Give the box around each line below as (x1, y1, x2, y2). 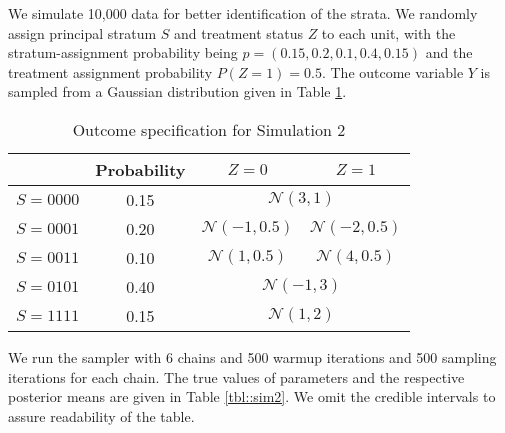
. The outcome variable (321, 61, 464, 82)
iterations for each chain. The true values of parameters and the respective (8, 366, 465, 387)
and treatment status (174, 22, 303, 43)
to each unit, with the (321, 22, 456, 43)
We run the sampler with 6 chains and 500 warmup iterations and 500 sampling (8, 346, 497, 367)
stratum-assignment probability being (8, 42, 238, 63)
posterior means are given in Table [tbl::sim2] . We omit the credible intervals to (8, 386, 496, 407)
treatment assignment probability (8, 61, 213, 82)
